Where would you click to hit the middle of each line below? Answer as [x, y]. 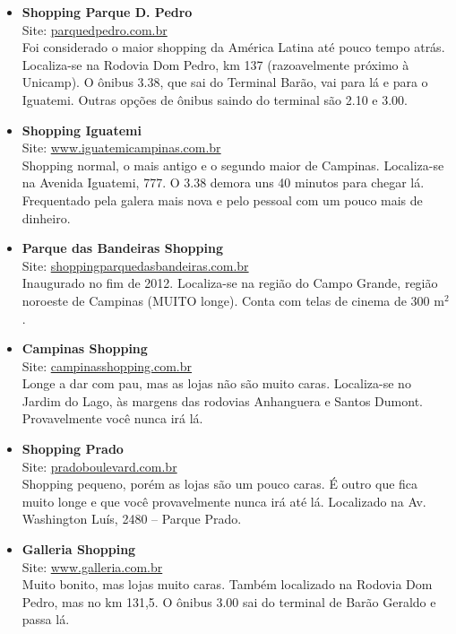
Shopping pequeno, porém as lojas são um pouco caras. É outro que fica [220, 484]
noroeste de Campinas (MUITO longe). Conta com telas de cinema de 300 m [233, 300]
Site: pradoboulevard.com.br [99, 466]
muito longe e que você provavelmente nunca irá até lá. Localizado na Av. [224, 501]
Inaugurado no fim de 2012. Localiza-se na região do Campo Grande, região [230, 283]
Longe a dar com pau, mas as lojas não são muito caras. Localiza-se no [216, 383]
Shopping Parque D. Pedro [107, 12]
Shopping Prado [73, 449]
